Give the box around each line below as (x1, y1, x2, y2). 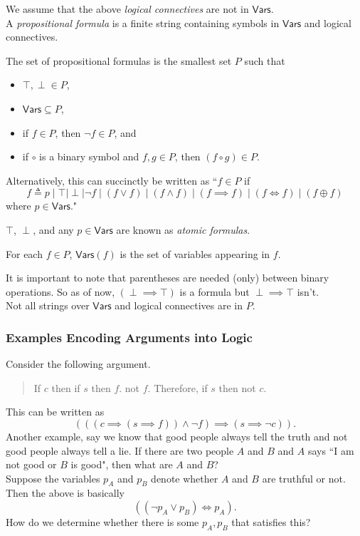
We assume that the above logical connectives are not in (6, 1, 249, 16)
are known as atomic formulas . (116, 222, 250, 237)
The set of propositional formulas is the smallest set (6, 53, 232, 68)
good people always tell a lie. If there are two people (6, 443, 234, 458)
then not (218, 380, 256, 395)
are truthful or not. (262, 470, 346, 485)
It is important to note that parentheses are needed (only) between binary (6, 270, 329, 285)
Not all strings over (6, 298, 90, 313)
